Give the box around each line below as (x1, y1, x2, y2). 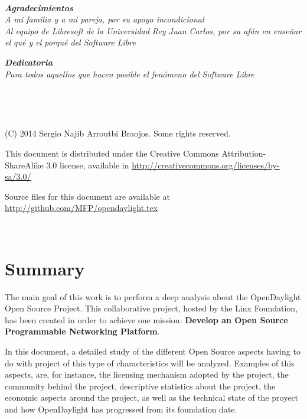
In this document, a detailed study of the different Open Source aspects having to (5, 345, 301, 357)
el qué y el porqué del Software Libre (5, 36, 136, 48)
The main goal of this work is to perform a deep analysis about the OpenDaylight (5, 290, 301, 303)
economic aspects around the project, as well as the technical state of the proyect (5, 391, 299, 404)
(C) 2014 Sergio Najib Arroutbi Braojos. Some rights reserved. (5, 127, 231, 139)
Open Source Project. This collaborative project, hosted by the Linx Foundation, (5, 302, 298, 314)
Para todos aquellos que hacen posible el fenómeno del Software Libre (5, 67, 254, 80)
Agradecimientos (5, 1, 73, 14)
